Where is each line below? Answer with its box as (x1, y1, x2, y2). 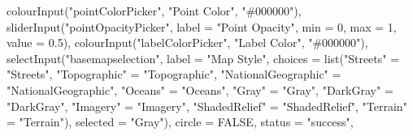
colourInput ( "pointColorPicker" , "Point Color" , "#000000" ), (7, 2, 302, 19)
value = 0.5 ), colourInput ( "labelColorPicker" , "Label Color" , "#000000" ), (7, 34, 368, 51)
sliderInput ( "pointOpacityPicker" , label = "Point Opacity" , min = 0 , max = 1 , (7, 18, 397, 35)
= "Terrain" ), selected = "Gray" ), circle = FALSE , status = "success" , (7, 113, 354, 130)
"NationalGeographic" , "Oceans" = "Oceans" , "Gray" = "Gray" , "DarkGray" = (7, 81, 393, 98)
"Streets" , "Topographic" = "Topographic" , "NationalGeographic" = (7, 66, 341, 83)
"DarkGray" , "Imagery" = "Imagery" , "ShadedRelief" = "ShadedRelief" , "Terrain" (7, 97, 407, 114)
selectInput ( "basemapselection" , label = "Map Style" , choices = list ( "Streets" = (7, 49, 400, 66)
